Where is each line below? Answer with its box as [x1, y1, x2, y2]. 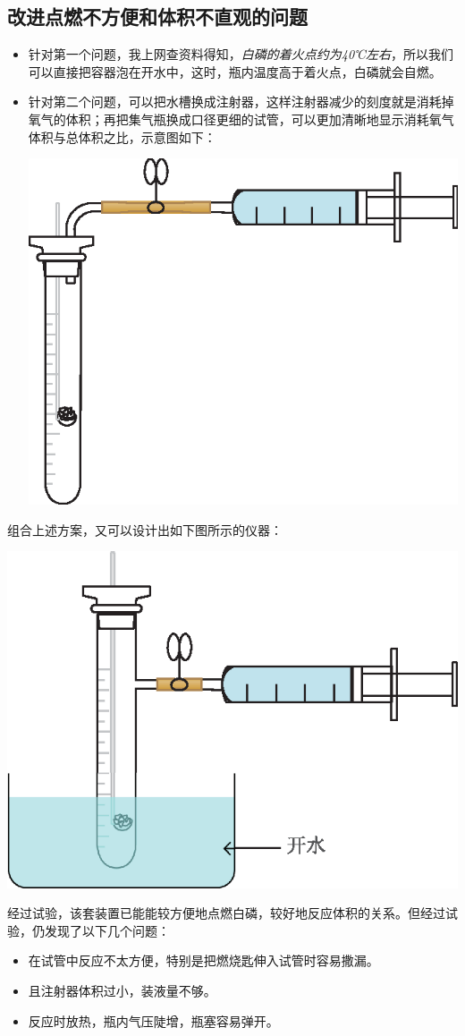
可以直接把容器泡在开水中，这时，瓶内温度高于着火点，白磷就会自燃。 [28, 62, 442, 81]
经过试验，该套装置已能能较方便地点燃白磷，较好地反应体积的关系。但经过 [7, 904, 445, 922]
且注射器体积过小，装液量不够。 [28, 981, 216, 1000]
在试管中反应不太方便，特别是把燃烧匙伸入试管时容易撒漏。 [28, 951, 379, 970]
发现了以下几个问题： [44, 921, 170, 939]
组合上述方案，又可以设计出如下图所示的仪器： [7, 520, 283, 539]
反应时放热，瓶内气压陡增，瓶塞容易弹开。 [28, 1011, 279, 1030]
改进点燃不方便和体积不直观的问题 [7, 3, 308, 30]
